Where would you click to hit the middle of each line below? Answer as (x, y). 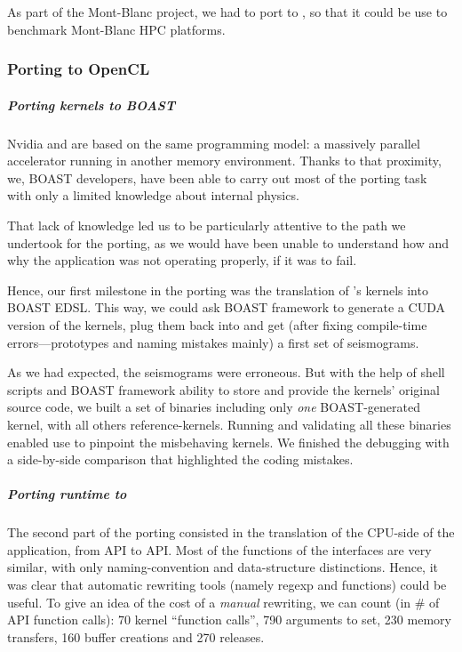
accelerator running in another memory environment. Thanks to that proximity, (224, 161)
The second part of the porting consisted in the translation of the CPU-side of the (231, 532)
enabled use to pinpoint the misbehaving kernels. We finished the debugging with (228, 442)
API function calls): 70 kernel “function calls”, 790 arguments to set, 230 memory (229, 620)
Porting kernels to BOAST (92, 105)
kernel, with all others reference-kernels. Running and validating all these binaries (229, 424)
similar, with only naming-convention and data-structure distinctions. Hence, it (223, 567)
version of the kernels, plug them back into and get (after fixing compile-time (217, 324)
